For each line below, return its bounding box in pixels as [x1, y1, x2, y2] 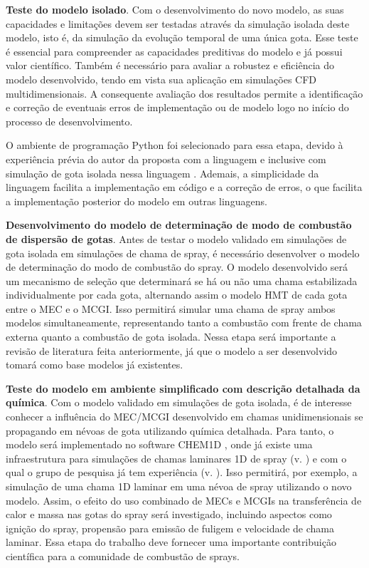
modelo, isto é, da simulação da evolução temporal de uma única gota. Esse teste [6, 30, 358, 45]
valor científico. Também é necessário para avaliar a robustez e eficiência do [6, 58, 334, 73]
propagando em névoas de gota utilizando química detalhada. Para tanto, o [6, 423, 334, 438]
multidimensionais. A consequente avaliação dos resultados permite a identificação [6, 86, 363, 100]
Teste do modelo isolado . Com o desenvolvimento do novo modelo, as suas [6, 2, 344, 16]
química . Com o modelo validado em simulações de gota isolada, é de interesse [6, 395, 352, 410]
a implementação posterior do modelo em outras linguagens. [6, 193, 267, 208]
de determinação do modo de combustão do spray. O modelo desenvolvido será [6, 259, 348, 274]
